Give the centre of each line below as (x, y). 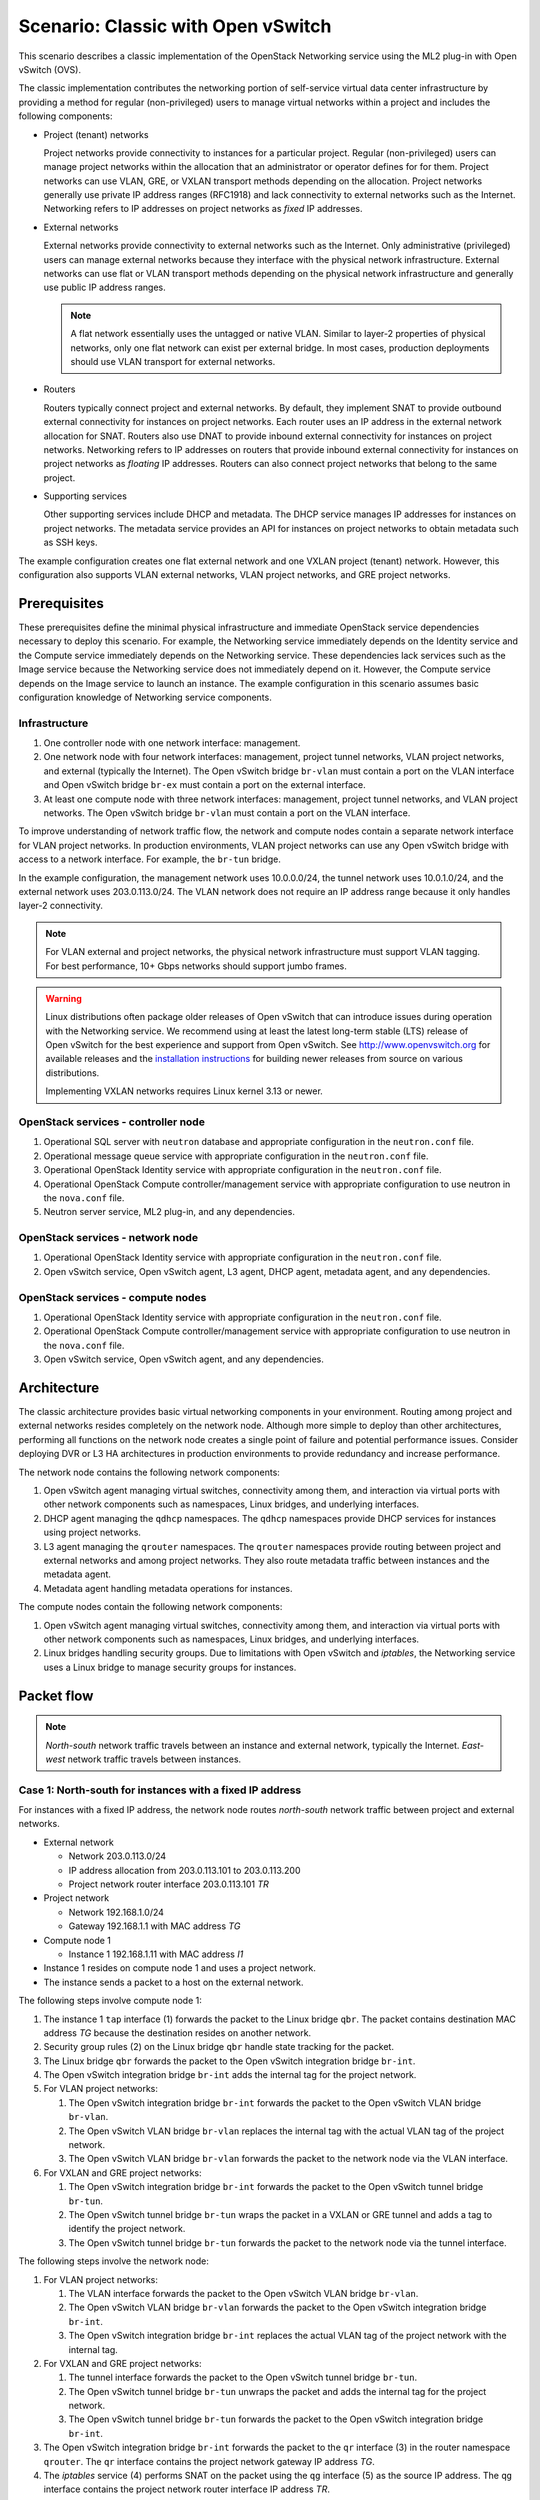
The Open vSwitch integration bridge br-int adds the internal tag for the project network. (230, 2075)
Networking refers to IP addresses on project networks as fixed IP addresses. (203, 209)
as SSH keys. (71, 542)
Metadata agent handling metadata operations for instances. (168, 1588)
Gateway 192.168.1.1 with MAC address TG (154, 1926)
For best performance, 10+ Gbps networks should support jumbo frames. (196, 966)
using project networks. (92, 1532)
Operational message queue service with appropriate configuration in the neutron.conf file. (236, 1156)
